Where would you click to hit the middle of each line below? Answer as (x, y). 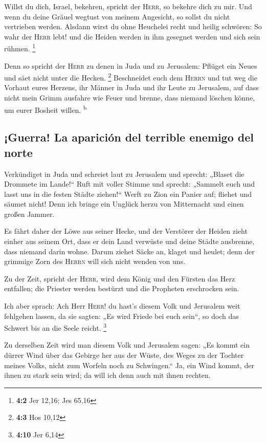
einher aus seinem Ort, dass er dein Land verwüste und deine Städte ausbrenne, (129, 241)
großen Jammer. (29, 214)
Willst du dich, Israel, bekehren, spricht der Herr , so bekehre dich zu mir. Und (128, 6)
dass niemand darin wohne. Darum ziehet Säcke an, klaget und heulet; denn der (129, 251)
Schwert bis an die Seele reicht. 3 (56, 327)
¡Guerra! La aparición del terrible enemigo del (129, 137)
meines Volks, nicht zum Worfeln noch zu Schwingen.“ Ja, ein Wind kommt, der (129, 365)
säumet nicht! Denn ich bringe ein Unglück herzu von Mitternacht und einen (124, 204)
